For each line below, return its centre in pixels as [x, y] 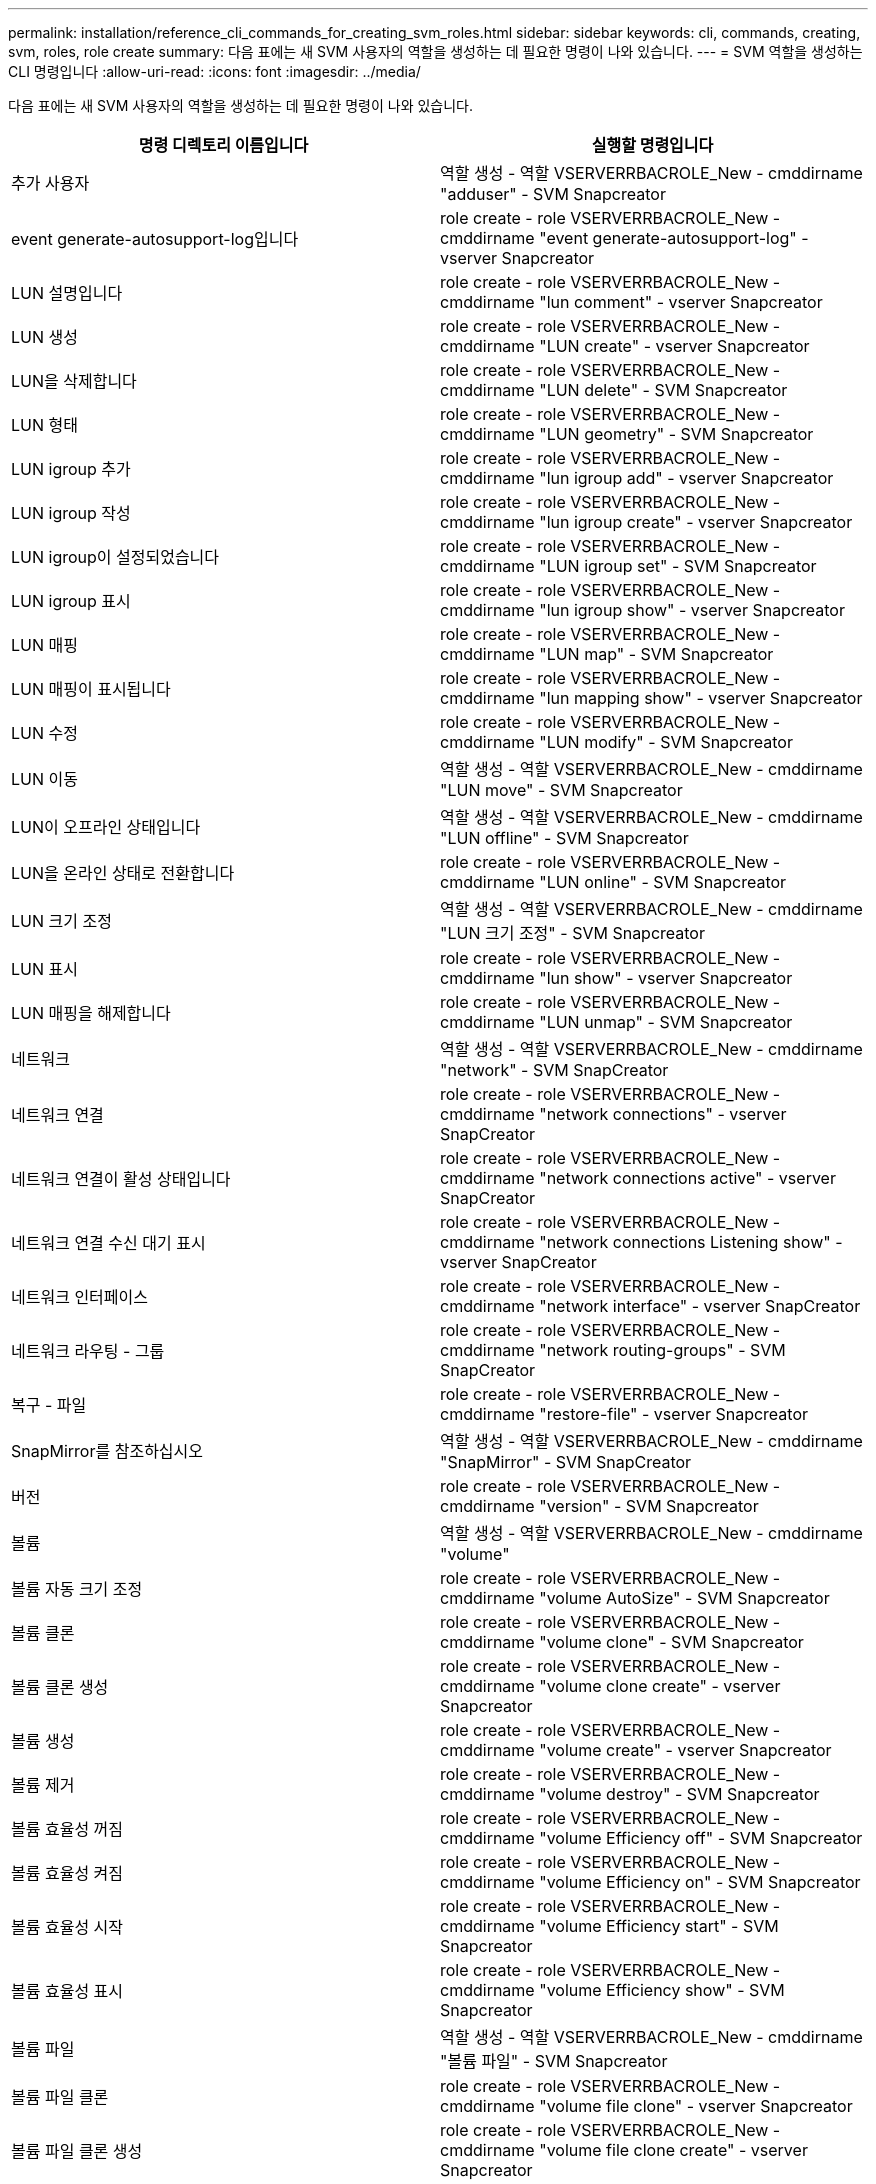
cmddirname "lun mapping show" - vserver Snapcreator [651, 698]
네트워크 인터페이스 [79, 1297]
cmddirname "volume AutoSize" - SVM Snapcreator [635, 1598]
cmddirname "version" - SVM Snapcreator [599, 1506]
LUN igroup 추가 [71, 469]
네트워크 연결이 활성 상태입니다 [121, 1179]
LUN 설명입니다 [67, 293]
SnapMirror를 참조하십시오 [107, 1451]
